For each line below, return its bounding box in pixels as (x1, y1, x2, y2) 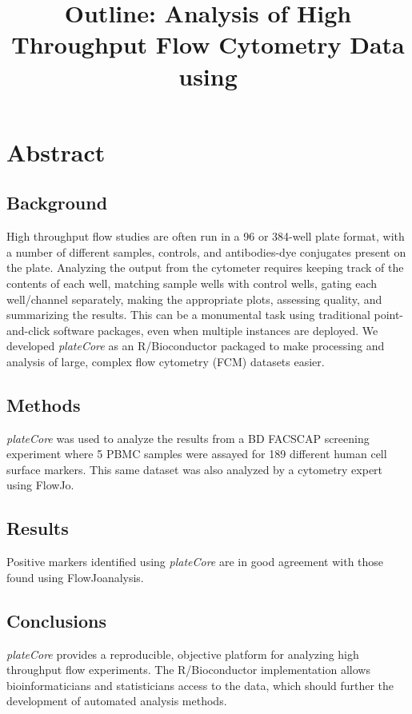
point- (374, 306, 404, 323)
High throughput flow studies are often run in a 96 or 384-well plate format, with (6, 228, 405, 245)
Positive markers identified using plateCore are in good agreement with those (6, 553, 384, 570)
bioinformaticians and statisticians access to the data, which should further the (6, 676, 394, 693)
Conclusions (6, 608, 107, 632)
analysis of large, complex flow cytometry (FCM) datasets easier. (6, 353, 325, 369)
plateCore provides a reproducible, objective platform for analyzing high (6, 645, 359, 662)
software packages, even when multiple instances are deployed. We (54, 321, 378, 338)
